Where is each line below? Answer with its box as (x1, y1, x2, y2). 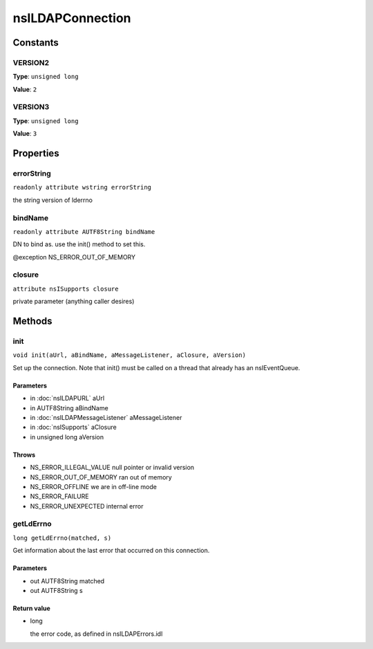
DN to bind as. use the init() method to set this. (12, 240, 146, 248)
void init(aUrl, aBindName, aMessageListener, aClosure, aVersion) (12, 351, 247, 359)
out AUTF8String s (30, 587, 83, 594)
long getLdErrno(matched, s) (12, 533, 112, 542)
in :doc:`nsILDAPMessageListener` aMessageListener (30, 413, 182, 421)
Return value (12, 604, 51, 612)
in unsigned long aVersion (30, 432, 104, 441)
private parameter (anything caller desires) (12, 298, 135, 306)
